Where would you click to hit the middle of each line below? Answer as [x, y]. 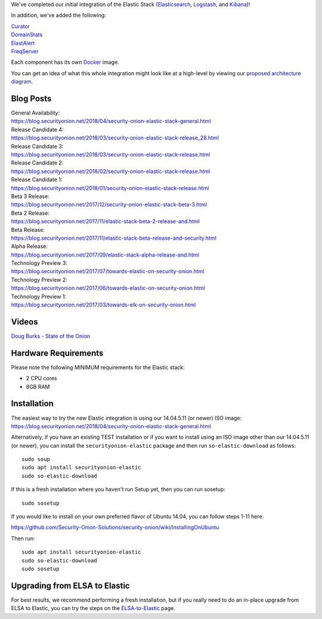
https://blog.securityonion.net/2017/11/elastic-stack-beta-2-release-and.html [105, 221]
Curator [20, 26]
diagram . [22, 82]
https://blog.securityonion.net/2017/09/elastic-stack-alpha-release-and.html [105, 255]
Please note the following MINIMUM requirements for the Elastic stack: [98, 367]
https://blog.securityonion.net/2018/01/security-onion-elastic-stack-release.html [110, 188]
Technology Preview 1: [39, 296]
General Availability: [35, 113]
